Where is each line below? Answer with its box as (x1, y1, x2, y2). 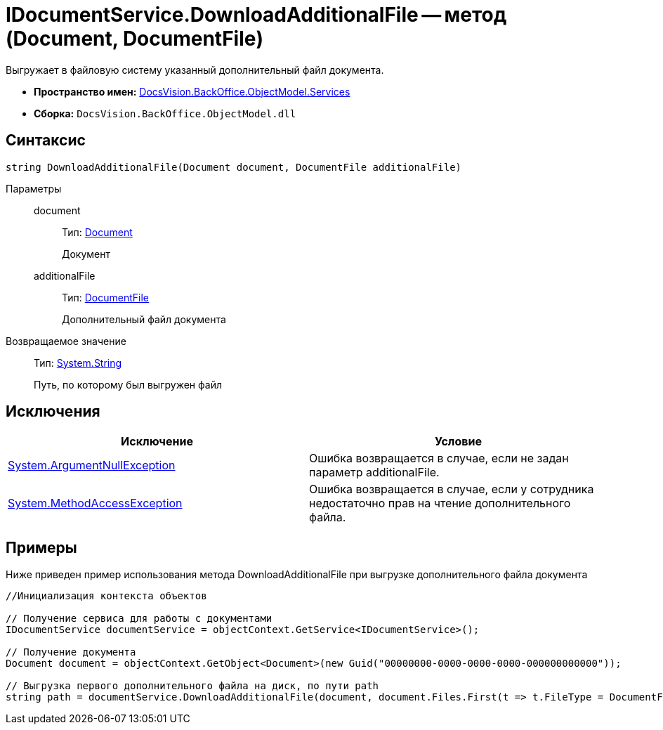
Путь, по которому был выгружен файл (34, 378, 222, 391)
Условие (435, 434, 482, 449)
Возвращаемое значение (6, 334, 126, 347)
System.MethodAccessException (8, 496, 183, 511)
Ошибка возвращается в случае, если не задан (309, 451, 569, 466)
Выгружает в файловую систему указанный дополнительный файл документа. (6, 63, 384, 76)
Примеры (6, 538, 77, 556)
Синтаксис (6, 131, 86, 150)
